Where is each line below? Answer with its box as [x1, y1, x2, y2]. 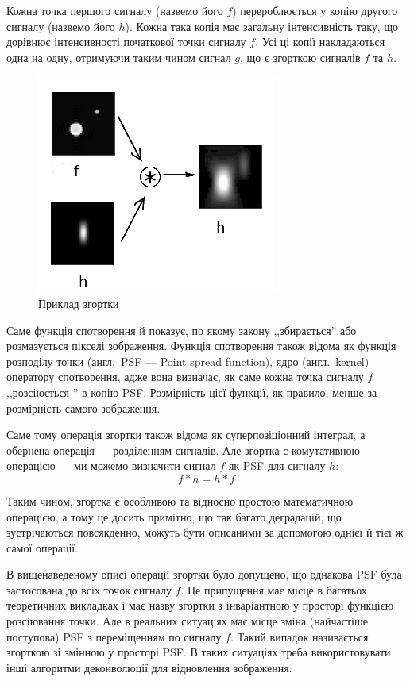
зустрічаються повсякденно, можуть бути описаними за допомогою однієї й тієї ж [6, 524, 404, 541]
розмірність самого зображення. [6, 399, 161, 416]
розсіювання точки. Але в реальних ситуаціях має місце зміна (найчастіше [6, 613, 368, 629]
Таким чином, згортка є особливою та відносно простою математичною [6, 492, 354, 509]
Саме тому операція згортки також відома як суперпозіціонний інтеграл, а [6, 426, 366, 443]
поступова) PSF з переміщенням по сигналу [6, 628, 222, 644]
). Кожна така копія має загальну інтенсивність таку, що [125, 17, 399, 34]
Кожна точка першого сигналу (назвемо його [6, 2, 223, 18]
